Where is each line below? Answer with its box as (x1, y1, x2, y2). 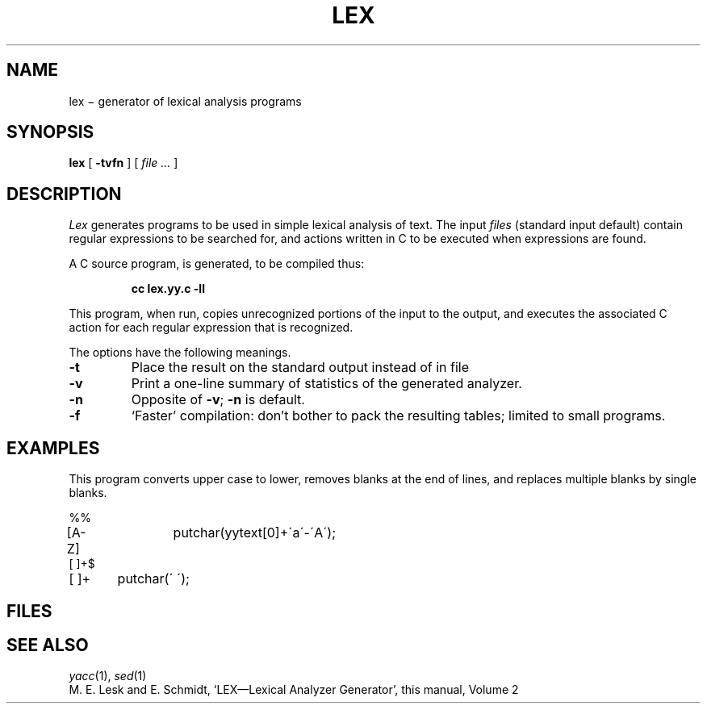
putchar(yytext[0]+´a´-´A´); (173, 524, 336, 541)
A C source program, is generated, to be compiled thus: (69, 257, 365, 271)
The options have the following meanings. (69, 345, 291, 360)
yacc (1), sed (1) (69, 669, 147, 683)
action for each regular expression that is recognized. (69, 320, 353, 335)
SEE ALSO (6, 634, 89, 655)
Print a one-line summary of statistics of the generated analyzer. (131, 375, 522, 392)
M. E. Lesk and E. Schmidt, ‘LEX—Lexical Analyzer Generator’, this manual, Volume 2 (69, 683, 519, 697)
